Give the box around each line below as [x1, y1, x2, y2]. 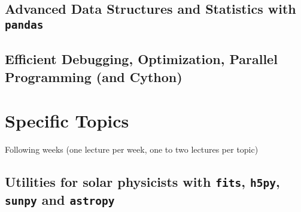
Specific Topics [5, 108, 129, 133]
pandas [5, 18, 44, 31]
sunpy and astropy [5, 190, 115, 208]
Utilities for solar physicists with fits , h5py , [5, 172, 280, 191]
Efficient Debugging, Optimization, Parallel [5, 50, 278, 68]
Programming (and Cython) [5, 67, 183, 86]
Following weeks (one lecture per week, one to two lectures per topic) [5, 143, 259, 156]
